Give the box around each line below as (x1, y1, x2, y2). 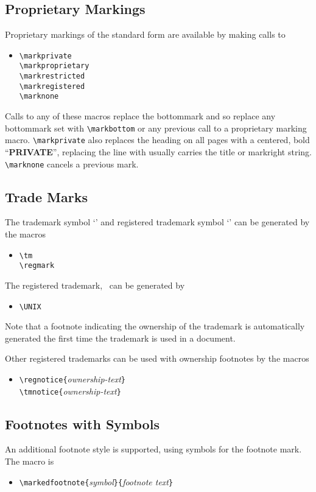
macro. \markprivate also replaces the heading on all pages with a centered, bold (5, 133, 310, 146)
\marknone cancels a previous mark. (5, 157, 139, 170)
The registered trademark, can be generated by (5, 278, 185, 291)
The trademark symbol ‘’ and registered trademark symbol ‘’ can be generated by (5, 216, 310, 228)
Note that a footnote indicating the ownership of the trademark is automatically (5, 320, 305, 332)
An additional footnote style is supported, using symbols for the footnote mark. (5, 443, 302, 455)
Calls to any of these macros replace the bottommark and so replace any (5, 110, 276, 122)
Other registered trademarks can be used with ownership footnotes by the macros (5, 352, 309, 365)
